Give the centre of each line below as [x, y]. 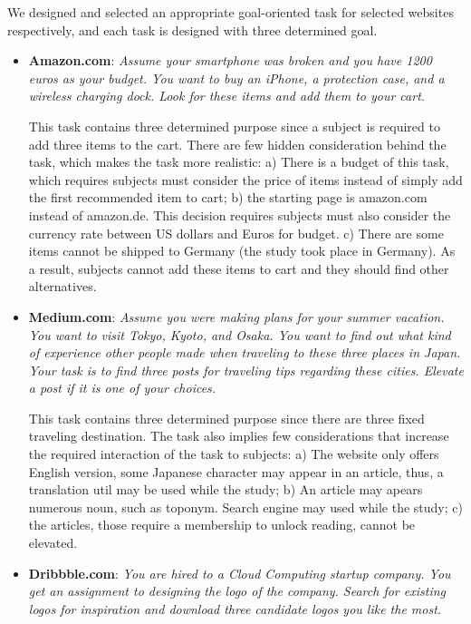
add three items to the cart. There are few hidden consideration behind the [237, 144]
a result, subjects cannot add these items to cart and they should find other [239, 268]
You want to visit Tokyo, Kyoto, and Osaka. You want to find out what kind [240, 334]
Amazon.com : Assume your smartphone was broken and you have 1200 [230, 60]
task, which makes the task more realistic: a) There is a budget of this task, [239, 162]
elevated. [53, 543]
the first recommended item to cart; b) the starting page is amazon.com [228, 197]
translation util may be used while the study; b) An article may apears [226, 489]
